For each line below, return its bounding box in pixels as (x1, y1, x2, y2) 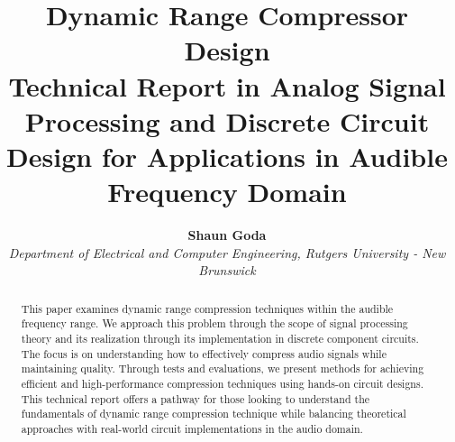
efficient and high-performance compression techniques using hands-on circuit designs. (21, 375, 423, 391)
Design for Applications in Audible (6, 137, 448, 174)
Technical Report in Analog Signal (8, 67, 446, 104)
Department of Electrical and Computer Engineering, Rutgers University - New (8, 243, 446, 262)
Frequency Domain (107, 173, 347, 210)
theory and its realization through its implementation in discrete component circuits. (21, 330, 419, 345)
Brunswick (198, 261, 256, 280)
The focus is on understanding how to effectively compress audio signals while (21, 345, 387, 361)
